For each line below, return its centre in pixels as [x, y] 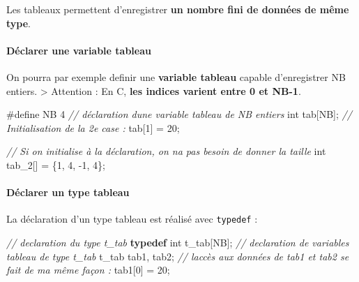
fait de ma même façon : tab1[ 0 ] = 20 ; [88, 270]
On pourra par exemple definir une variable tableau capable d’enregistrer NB [176, 76]
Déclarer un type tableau [68, 192]
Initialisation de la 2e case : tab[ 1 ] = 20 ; [93, 127]
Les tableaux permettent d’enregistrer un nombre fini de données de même [178, 9]
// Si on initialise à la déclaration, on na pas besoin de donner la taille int [166, 151]
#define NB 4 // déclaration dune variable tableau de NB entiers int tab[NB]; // [179, 114]
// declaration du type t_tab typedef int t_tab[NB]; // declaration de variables [178, 242]
